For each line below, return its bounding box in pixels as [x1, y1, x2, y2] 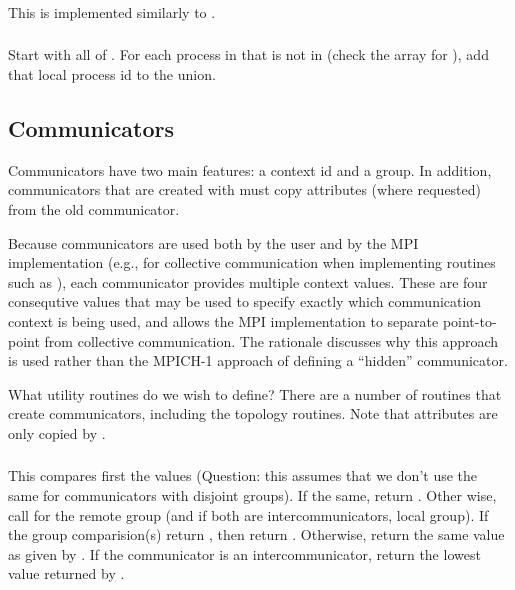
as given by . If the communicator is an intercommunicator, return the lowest [8, 543, 481, 564]
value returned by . [8, 563, 125, 584]
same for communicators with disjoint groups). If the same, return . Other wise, [8, 485, 497, 506]
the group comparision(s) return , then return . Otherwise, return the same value [8, 524, 505, 545]
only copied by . [8, 422, 106, 443]
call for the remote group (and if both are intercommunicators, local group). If [8, 504, 489, 525]
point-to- [442, 310, 497, 331]
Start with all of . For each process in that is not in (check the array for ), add [8, 44, 489, 65]
